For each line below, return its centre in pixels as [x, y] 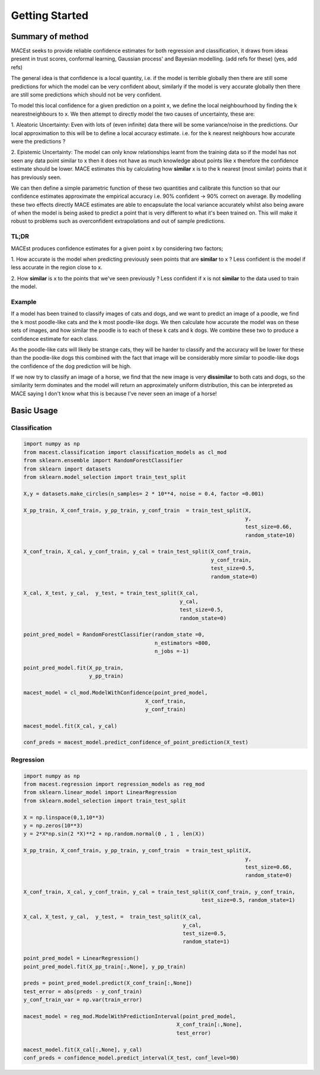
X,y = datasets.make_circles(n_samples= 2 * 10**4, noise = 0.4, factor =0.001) [144, 494]
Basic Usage [34, 410]
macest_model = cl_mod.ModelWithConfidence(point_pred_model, [116, 693]
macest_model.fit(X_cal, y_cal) [71, 726]
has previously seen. [36, 177]
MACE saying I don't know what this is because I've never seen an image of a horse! [114, 393]
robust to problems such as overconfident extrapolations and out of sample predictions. [118, 221]
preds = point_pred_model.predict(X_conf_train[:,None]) [108, 983]
